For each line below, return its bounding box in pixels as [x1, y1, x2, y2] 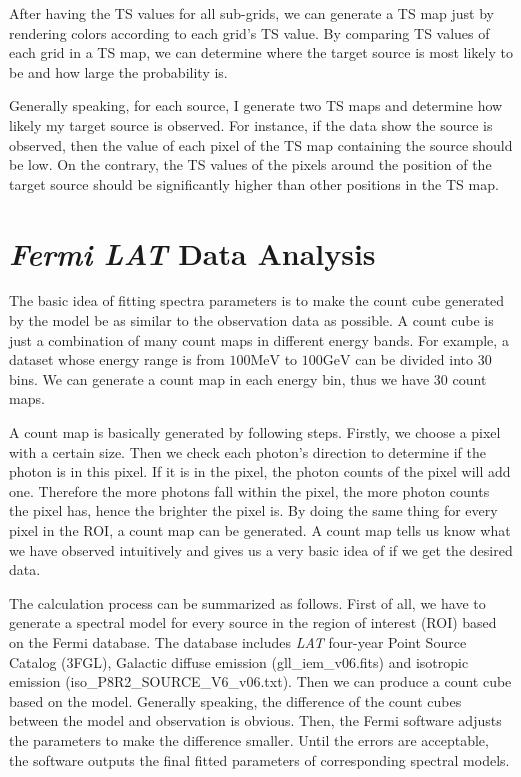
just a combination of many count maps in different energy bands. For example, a [9, 329, 509, 350]
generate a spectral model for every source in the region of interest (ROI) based [9, 612, 497, 633]
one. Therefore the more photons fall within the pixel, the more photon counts [9, 480, 490, 501]
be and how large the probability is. [9, 61, 228, 82]
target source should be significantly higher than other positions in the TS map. [9, 173, 499, 194]
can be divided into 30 [355, 349, 492, 370]
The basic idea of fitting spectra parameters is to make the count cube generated [9, 290, 505, 311]
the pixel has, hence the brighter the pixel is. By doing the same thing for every [9, 500, 498, 521]
